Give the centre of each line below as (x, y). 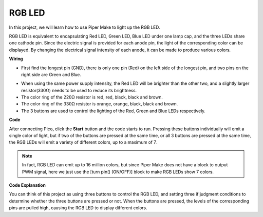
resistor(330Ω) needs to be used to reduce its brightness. (79, 90)
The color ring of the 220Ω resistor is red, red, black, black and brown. (92, 97)
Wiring (16, 59)
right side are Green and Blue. (51, 74)
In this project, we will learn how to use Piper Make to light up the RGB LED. (85, 27)
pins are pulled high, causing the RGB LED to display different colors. (78, 208)
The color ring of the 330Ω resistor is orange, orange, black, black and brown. (99, 104)
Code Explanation (27, 185)
